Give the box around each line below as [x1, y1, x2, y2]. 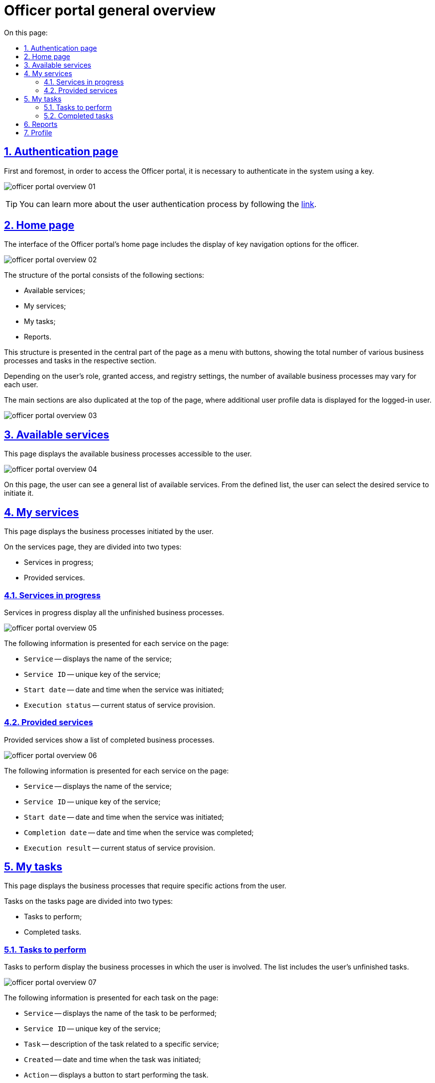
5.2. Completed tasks [44, 111, 113, 120]
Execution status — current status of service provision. [24, 700, 216, 709]
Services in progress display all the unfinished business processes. [4, 608, 224, 617]
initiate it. [4, 489, 34, 498]
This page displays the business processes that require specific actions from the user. [4, 881, 287, 890]
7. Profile [24, 128, 52, 137]
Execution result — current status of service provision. [24, 843, 216, 852]
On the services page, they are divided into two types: [4, 542, 182, 551]
